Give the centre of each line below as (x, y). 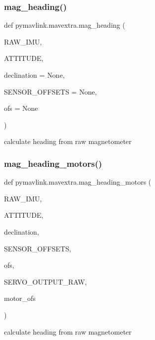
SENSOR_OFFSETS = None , (51, 91)
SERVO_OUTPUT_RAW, (46, 281)
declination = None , (34, 75)
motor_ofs (20, 298)
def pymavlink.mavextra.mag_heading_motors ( (78, 182)
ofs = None (21, 108)
